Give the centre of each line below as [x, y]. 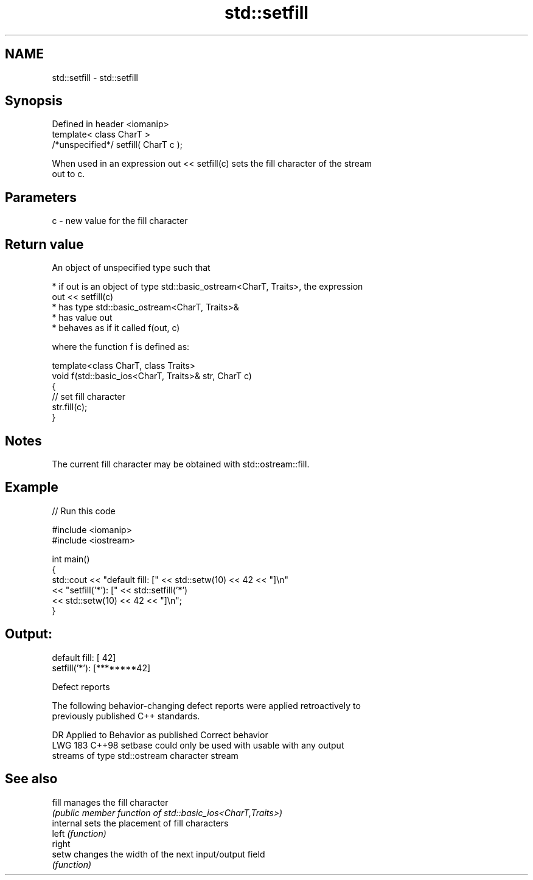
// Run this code [84, 511]
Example [32, 487]
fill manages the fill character [110, 802]
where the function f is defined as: [121, 347]
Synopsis [34, 101]
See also [31, 779]
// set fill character [89, 397]
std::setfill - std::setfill [95, 77]
